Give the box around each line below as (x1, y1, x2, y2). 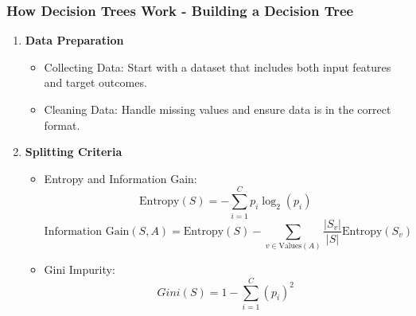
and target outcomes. (44, 74, 147, 91)
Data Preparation (25, 32, 124, 49)
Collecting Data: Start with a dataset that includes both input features (44, 58, 391, 75)
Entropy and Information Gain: (44, 170, 197, 186)
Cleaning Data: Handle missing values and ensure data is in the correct (44, 101, 391, 117)
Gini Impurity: (44, 261, 115, 278)
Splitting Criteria (25, 143, 122, 160)
